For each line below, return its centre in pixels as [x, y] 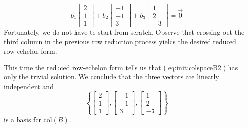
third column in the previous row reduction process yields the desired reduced [120, 41]
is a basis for [23, 119]
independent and [29, 86]
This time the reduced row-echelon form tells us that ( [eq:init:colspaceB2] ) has [121, 67]
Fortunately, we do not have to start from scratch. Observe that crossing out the [124, 32]
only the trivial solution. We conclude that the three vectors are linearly [112, 77]
